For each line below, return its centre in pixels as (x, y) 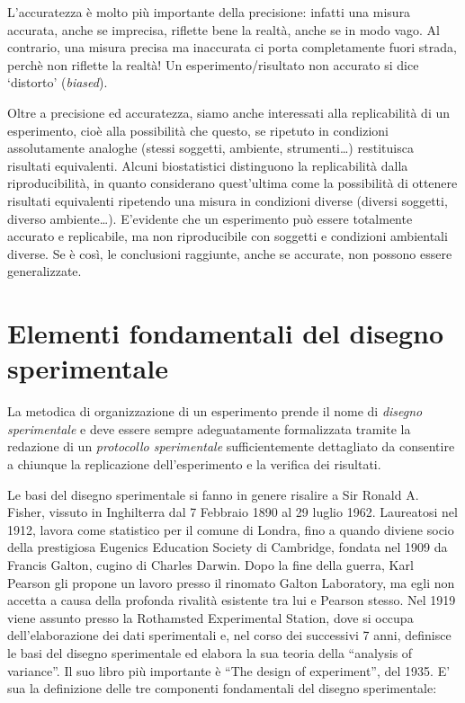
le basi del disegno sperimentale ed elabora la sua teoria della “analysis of (210, 652)
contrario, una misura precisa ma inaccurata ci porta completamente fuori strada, (232, 47)
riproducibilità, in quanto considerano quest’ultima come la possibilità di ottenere (232, 183)
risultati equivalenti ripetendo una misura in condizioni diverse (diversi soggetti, (228, 200)
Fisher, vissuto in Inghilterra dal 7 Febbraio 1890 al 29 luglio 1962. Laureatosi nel (232, 512)
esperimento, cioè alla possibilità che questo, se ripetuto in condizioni (198, 130)
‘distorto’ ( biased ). (58, 82)
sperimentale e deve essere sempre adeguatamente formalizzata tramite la (209, 428)
